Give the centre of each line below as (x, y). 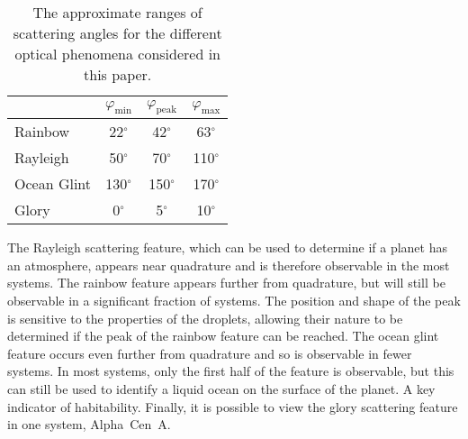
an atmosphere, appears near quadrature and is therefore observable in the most (229, 265)
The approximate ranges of (117, 12)
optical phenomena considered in (117, 54)
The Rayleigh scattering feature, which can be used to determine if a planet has (227, 247)
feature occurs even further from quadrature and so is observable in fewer (210, 353)
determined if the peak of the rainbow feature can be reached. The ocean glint (223, 336)
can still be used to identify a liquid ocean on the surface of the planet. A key (221, 388)
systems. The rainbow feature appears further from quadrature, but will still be (226, 283)
